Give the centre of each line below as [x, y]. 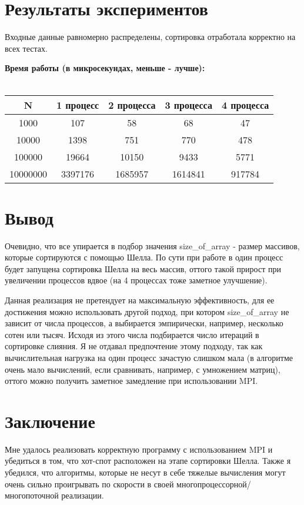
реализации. [83, 495]
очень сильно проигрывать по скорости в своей [89, 484]
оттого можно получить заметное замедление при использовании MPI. [131, 381]
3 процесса [188, 105]
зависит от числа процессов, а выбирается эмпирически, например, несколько [144, 323]
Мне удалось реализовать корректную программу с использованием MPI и [139, 449]
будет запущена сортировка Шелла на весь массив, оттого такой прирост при [143, 268]
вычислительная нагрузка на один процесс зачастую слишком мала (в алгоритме [149, 357]
